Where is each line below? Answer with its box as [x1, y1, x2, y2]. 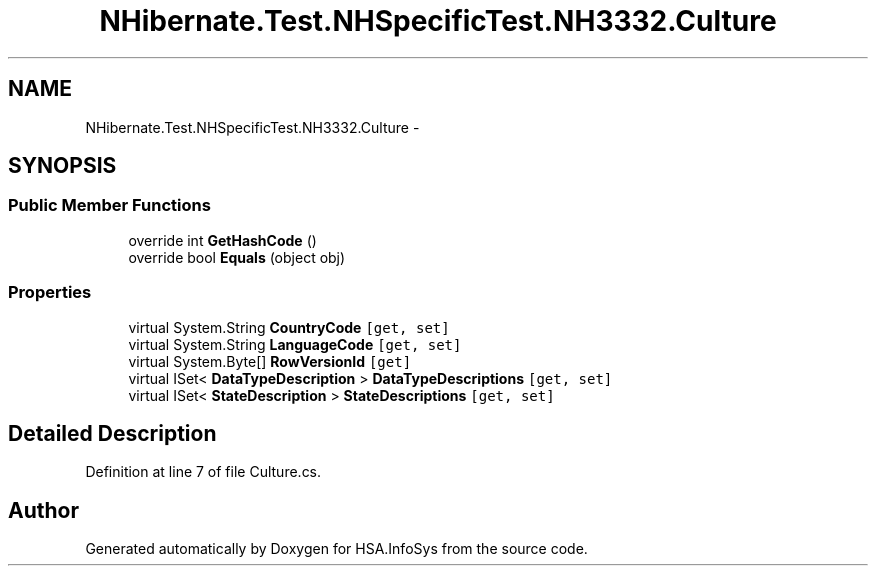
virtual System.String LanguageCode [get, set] [128, 335, 462, 353]
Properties [8, 282, 92, 303]
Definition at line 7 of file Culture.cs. [85, 463, 322, 481]
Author [8, 497, 79, 523]
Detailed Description [8, 420, 217, 446]
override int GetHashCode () [128, 231, 317, 249]
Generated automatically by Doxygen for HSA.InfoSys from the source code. [85, 540, 588, 558]
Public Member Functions [8, 195, 211, 216]
